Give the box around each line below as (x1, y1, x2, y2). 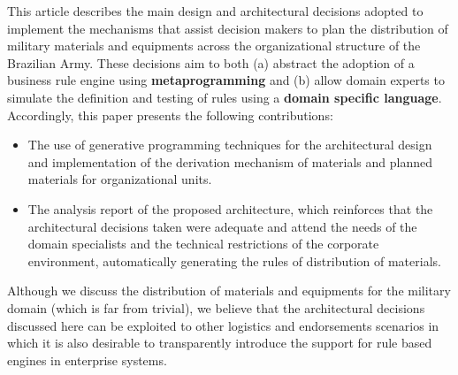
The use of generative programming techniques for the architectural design (27, 135, 432, 154)
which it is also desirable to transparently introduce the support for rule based (7, 333, 432, 352)
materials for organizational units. (27, 170, 212, 188)
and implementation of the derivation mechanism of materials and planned (27, 152, 432, 171)
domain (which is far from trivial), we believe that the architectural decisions (7, 298, 425, 317)
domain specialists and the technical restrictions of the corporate (27, 234, 379, 253)
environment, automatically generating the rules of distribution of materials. (27, 251, 441, 270)
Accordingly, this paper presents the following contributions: (7, 105, 333, 124)
